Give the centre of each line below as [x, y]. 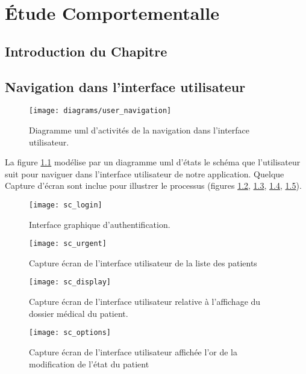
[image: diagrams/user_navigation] [100, 111]
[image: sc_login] [66, 205]
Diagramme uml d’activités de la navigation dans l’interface [139, 130]
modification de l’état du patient [89, 363]
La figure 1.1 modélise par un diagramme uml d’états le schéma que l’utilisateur [153, 162]
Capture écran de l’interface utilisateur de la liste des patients [143, 262]
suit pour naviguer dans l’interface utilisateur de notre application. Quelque [145, 173]
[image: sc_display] [70, 282]
